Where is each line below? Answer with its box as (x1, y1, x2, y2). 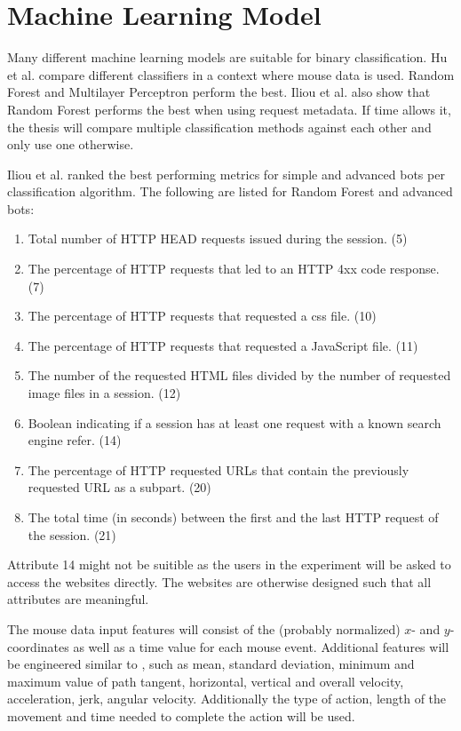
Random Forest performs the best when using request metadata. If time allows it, (7, 99, 451, 118)
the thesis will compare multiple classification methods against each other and (7, 117, 432, 136)
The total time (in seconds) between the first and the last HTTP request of (28, 508, 439, 526)
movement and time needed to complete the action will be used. (7, 706, 355, 725)
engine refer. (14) (28, 431, 122, 449)
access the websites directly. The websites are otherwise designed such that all (7, 572, 432, 591)
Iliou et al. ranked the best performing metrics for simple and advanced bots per (7, 164, 445, 183)
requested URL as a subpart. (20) (28, 478, 211, 497)
